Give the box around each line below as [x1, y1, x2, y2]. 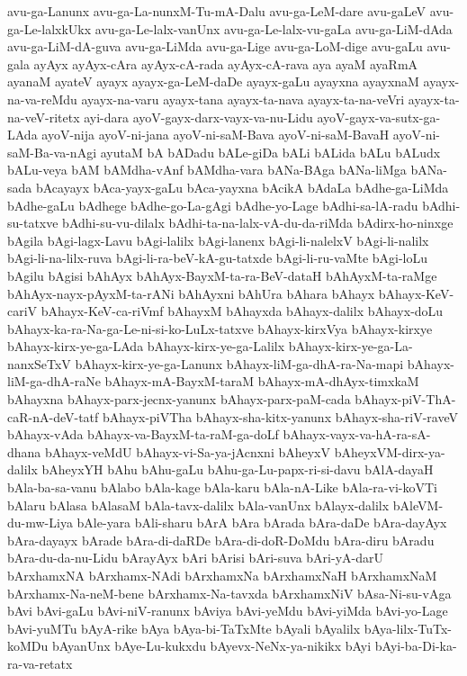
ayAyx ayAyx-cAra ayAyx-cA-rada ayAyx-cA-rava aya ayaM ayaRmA [33, 54, 418, 73]
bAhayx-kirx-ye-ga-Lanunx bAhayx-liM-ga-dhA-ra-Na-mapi [75, 354, 404, 373]
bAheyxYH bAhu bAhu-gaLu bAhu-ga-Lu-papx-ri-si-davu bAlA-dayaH [41, 460, 434, 479]
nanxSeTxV [7, 354, 71, 373]
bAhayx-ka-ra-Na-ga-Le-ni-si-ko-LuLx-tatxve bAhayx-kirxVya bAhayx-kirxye [7, 319, 433, 338]
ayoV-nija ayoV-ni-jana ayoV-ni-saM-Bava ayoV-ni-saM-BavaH [41, 125, 390, 144]
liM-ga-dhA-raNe [7, 372, 101, 391]
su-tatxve [7, 213, 58, 232]
